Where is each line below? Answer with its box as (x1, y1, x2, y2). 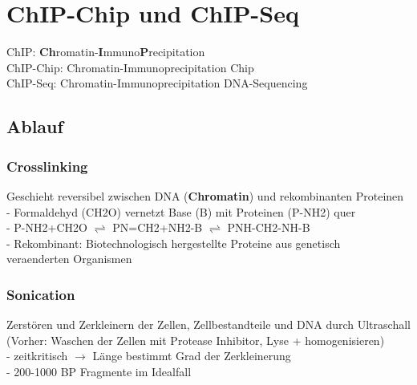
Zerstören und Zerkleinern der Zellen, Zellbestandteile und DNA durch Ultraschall (6, 316, 411, 333)
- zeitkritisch (6, 347, 68, 364)
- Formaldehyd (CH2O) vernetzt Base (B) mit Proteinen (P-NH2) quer (6, 203, 356, 220)
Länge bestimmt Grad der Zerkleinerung (92, 347, 291, 364)
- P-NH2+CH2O (6, 219, 87, 236)
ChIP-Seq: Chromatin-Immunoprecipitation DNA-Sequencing (6, 75, 308, 91)
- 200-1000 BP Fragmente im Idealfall (6, 363, 192, 379)
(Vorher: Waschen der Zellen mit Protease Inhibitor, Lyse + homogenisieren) (6, 331, 385, 348)
